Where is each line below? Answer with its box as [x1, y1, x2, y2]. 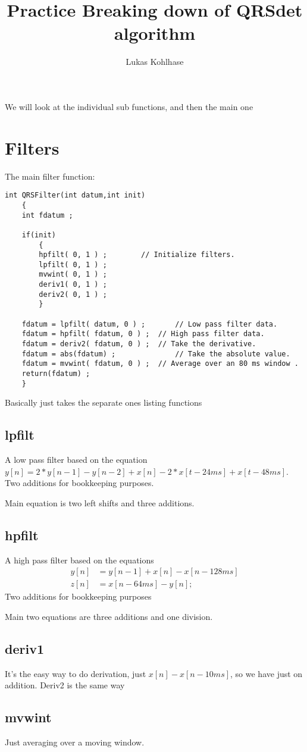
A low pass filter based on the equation [5, 453, 148, 466]
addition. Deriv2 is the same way [5, 679, 125, 691]
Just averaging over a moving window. [5, 736, 145, 748]
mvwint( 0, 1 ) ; [39, 270, 107, 279]
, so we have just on [230, 667, 303, 679]
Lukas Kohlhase [126, 55, 184, 68]
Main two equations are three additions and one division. [5, 610, 213, 622]
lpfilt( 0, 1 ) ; [39, 260, 107, 269]
